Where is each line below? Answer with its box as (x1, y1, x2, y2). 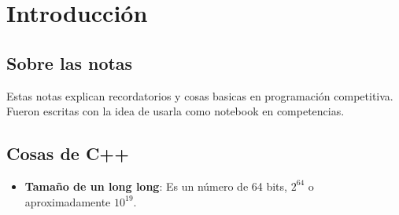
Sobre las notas (6, 50, 133, 75)
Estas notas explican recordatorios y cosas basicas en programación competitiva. (6, 87, 393, 104)
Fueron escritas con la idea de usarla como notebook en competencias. (6, 103, 345, 119)
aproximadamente (24, 193, 111, 210)
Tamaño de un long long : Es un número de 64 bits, (24, 177, 287, 194)
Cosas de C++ (6, 141, 129, 166)
